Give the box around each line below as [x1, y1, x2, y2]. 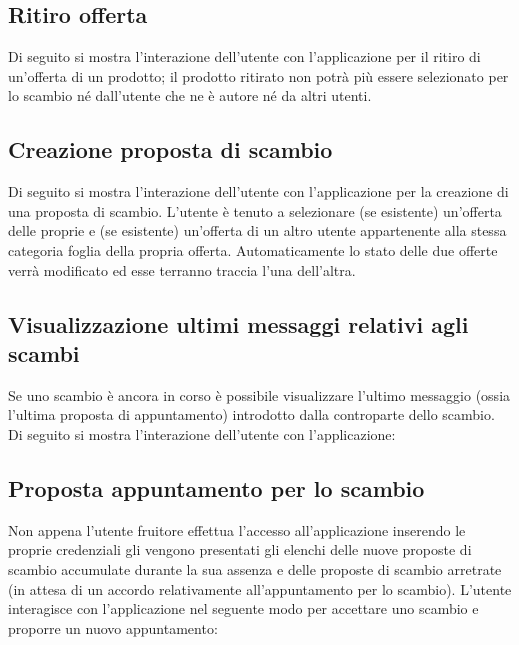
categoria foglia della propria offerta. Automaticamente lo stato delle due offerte [8, 239, 498, 260]
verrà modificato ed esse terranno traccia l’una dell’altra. [8, 259, 356, 280]
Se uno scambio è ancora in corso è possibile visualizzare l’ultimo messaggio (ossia [8, 384, 511, 405]
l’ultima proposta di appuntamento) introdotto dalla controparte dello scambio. [8, 404, 495, 425]
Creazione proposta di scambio [8, 134, 333, 165]
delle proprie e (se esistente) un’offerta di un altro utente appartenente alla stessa [8, 220, 507, 241]
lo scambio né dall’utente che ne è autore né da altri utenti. [8, 85, 372, 106]
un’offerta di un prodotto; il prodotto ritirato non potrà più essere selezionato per [8, 65, 509, 86]
